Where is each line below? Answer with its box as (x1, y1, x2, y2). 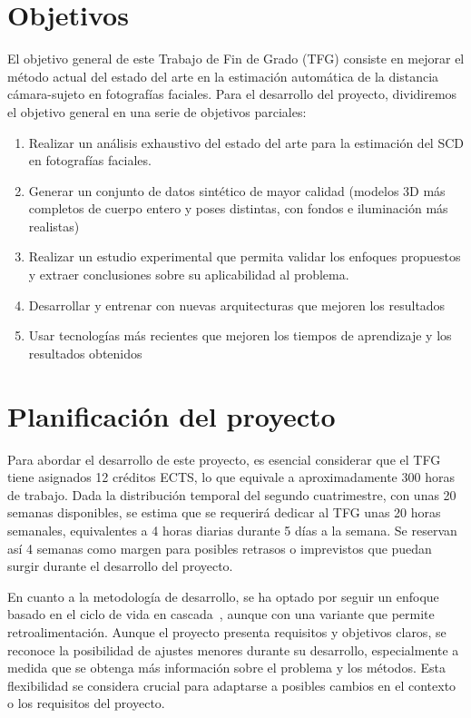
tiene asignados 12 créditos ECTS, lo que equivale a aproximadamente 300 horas (7, 467, 455, 487)
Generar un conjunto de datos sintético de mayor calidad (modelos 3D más (28, 181, 446, 200)
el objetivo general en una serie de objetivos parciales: (7, 102, 307, 121)
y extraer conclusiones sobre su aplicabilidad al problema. (28, 265, 349, 284)
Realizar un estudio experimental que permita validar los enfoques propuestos (28, 247, 461, 266)
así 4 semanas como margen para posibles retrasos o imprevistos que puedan (7, 538, 432, 557)
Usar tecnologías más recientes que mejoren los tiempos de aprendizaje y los (28, 326, 452, 345)
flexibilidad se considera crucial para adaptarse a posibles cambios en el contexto (7, 675, 456, 694)
